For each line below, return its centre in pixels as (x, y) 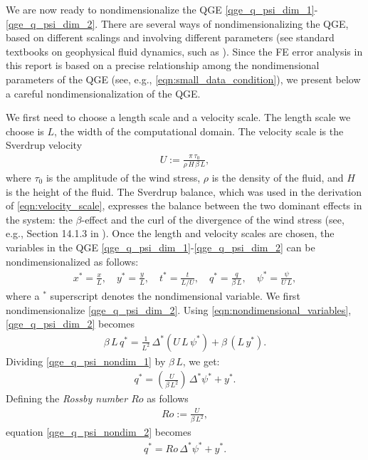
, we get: (201, 361)
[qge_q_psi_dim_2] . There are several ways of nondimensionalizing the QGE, (177, 23)
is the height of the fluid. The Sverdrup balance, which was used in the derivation (184, 191)
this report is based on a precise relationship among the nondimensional (163, 65)
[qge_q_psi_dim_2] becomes (70, 324)
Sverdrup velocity (44, 145)
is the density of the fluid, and (278, 177)
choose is (25, 131)
